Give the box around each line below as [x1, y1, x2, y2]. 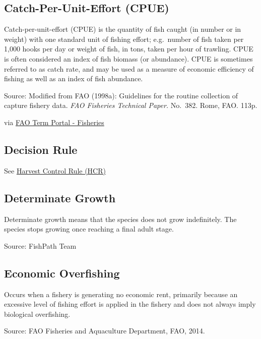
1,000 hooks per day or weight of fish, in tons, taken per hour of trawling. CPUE [4, 43, 253, 54]
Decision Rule [4, 141, 78, 157]
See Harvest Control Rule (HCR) [4, 165, 106, 176]
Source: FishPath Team [4, 240, 77, 251]
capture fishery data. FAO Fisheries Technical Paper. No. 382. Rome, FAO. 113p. [4, 100, 257, 110]
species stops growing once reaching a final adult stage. [4, 223, 174, 234]
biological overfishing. [4, 308, 71, 319]
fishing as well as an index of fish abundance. [4, 73, 143, 84]
